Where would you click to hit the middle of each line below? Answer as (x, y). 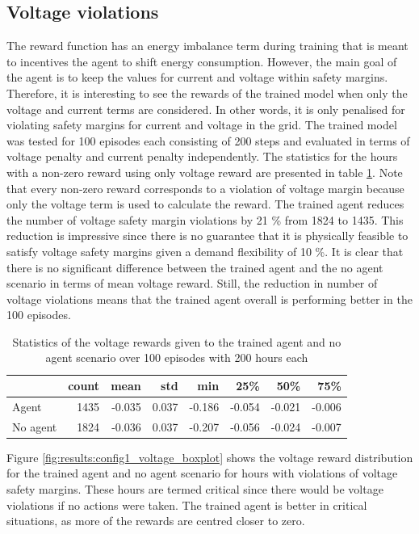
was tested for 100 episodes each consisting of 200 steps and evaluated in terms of (208, 140)
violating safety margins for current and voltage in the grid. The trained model (202, 125)
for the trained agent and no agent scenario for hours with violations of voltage (202, 473)
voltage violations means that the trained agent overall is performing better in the (209, 299)
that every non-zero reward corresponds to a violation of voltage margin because (205, 188)
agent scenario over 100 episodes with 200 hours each (177, 357)
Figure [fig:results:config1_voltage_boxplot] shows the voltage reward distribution (210, 457)
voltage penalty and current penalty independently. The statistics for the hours (202, 156)
